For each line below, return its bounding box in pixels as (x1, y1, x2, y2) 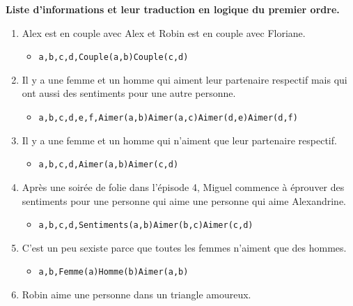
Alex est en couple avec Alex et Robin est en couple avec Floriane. (22, 25, 306, 40)
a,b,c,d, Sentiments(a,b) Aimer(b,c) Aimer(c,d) (38, 220, 253, 231)
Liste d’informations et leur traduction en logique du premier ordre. (6, 2, 340, 16)
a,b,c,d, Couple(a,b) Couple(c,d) (38, 52, 189, 63)
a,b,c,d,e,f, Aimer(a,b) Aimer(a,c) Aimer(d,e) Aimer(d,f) (38, 113, 298, 123)
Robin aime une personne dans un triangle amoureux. (22, 287, 251, 302)
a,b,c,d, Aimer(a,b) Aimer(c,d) (38, 160, 179, 170)
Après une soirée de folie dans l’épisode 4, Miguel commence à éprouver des (22, 179, 345, 194)
